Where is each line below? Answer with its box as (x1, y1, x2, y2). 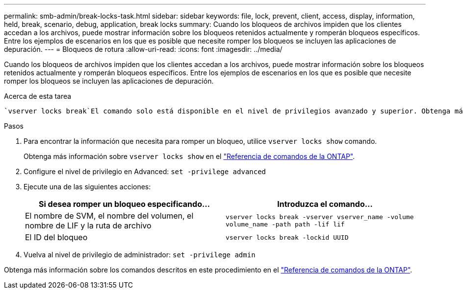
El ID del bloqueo (25, 232, 88, 242)
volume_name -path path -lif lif (226, 221, 345, 228)
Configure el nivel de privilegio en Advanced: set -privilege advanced (24, 167, 266, 176)
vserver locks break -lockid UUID (226, 233, 349, 241)
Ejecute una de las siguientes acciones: (24, 182, 151, 191)
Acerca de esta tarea (4, 92, 72, 100)
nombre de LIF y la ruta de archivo (25, 221, 152, 230)
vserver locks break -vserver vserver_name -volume (226, 213, 414, 221)
